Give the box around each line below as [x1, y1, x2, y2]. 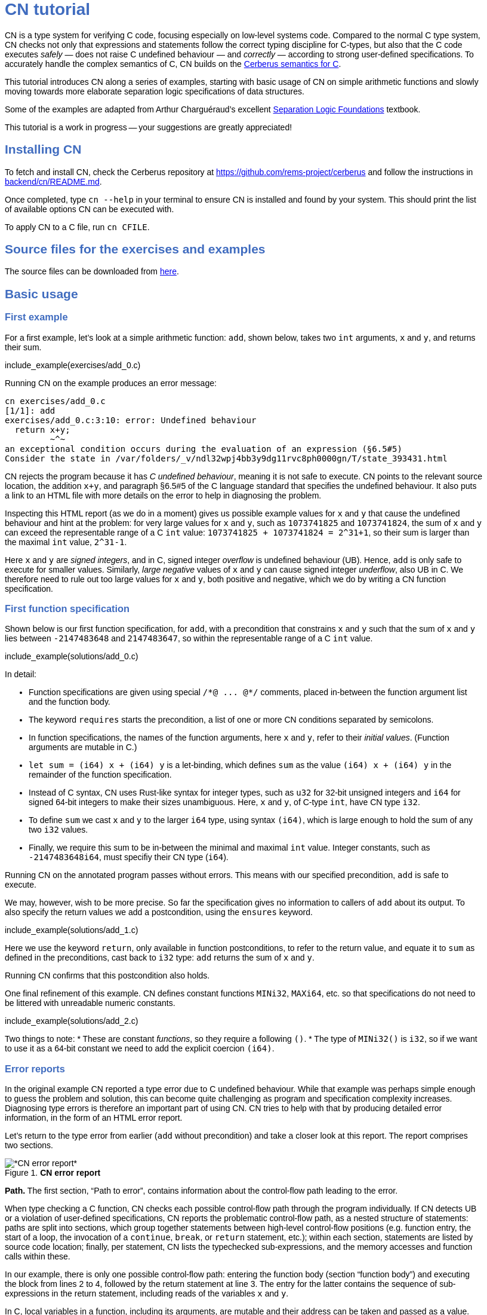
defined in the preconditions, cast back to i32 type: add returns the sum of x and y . [5, 953, 315, 963]
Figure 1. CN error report [5, 1168, 101, 1178]
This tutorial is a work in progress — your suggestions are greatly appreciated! [5, 122, 292, 132]
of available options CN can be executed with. [5, 204, 174, 214]
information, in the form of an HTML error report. [5, 1113, 183, 1123]
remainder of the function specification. [29, 770, 172, 780]
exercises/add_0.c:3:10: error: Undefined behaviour [5, 415, 257, 425]
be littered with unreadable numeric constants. [5, 998, 175, 1008]
